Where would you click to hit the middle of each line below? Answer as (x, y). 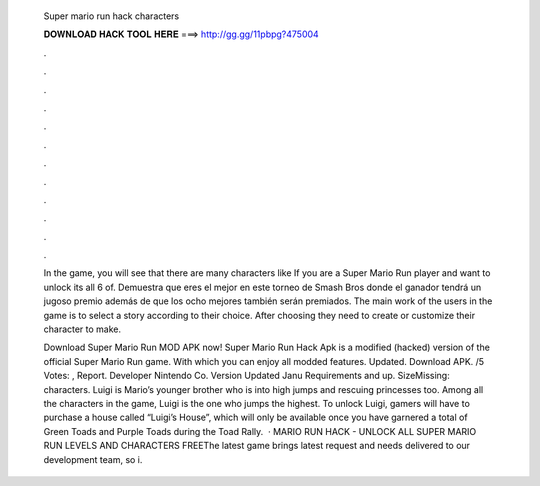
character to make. (82, 329)
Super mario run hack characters (111, 16)
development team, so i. (93, 459)
